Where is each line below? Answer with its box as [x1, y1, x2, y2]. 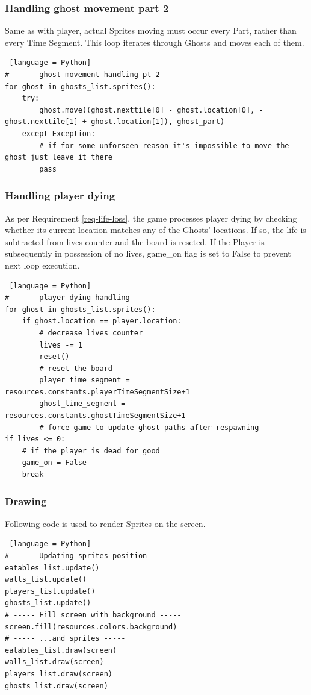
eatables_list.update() [5, 563, 100, 572]
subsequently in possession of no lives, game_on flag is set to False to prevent [5, 247, 291, 260]
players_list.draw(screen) [5, 669, 112, 678]
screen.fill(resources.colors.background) [5, 622, 177, 631]
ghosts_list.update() [5, 599, 91, 608]
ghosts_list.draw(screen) [5, 681, 108, 690]
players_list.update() [5, 587, 96, 596]
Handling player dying [5, 188, 115, 203]
